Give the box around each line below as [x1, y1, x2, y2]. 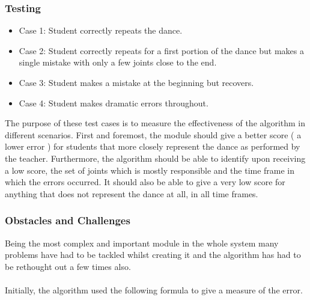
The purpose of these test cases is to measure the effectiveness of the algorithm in [5, 117, 306, 129]
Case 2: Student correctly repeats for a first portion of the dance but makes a [19, 44, 304, 57]
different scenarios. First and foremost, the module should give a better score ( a [5, 128, 302, 141]
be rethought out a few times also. [5, 260, 131, 272]
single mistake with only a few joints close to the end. [19, 56, 217, 69]
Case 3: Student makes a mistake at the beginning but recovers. [19, 76, 254, 88]
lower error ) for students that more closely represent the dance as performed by [5, 140, 300, 153]
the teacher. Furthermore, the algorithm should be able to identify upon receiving [5, 152, 306, 164]
